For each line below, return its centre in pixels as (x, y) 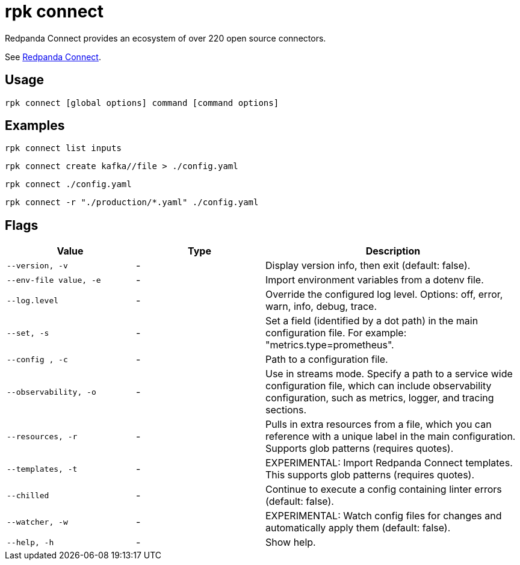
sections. (286, 410)
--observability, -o (51, 392)
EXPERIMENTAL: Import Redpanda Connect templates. (389, 463)
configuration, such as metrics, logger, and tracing (380, 398)
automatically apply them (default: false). (358, 528)
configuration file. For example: (336, 333)
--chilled (28, 495)
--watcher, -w (37, 522)
